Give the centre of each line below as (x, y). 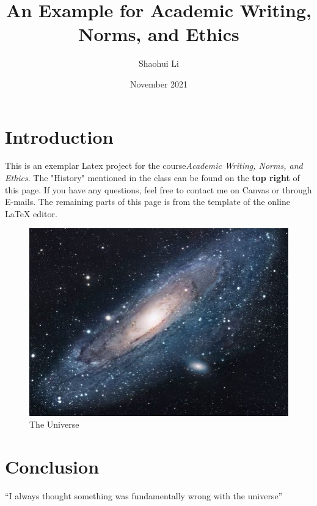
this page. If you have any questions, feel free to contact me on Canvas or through (158, 189)
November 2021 (159, 84)
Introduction (59, 136)
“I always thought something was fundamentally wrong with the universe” (144, 495)
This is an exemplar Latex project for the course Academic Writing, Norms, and (154, 166)
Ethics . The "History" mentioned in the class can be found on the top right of (152, 178)
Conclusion (52, 467)
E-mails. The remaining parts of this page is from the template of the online (148, 202)
